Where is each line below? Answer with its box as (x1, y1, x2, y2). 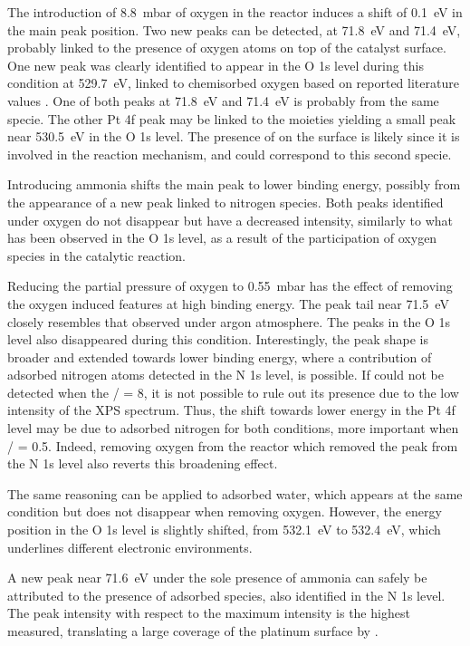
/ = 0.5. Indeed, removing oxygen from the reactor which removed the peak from (7, 436, 458, 455)
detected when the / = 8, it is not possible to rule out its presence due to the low (7, 382, 459, 401)
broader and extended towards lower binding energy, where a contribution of (7, 347, 432, 366)
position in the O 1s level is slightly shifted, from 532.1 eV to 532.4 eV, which (7, 520, 441, 539)
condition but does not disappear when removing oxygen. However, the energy (7, 502, 442, 521)
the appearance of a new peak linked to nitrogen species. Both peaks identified (7, 192, 444, 211)
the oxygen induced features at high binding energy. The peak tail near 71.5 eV (7, 294, 449, 313)
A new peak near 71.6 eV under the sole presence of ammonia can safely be (7, 568, 427, 587)
